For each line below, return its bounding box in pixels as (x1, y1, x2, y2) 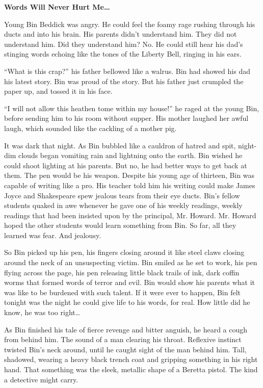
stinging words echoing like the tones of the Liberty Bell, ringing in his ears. (4, 48, 242, 59)
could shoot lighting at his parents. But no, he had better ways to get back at (4, 160, 247, 170)
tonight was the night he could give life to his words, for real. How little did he (4, 297, 250, 307)
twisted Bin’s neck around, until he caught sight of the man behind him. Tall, (4, 344, 247, 354)
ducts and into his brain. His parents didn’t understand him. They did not (4, 29, 237, 39)
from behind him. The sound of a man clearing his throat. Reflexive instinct (4, 334, 242, 345)
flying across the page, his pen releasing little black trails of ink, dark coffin (4, 267, 240, 277)
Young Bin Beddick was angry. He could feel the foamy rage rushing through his (4, 18, 255, 29)
